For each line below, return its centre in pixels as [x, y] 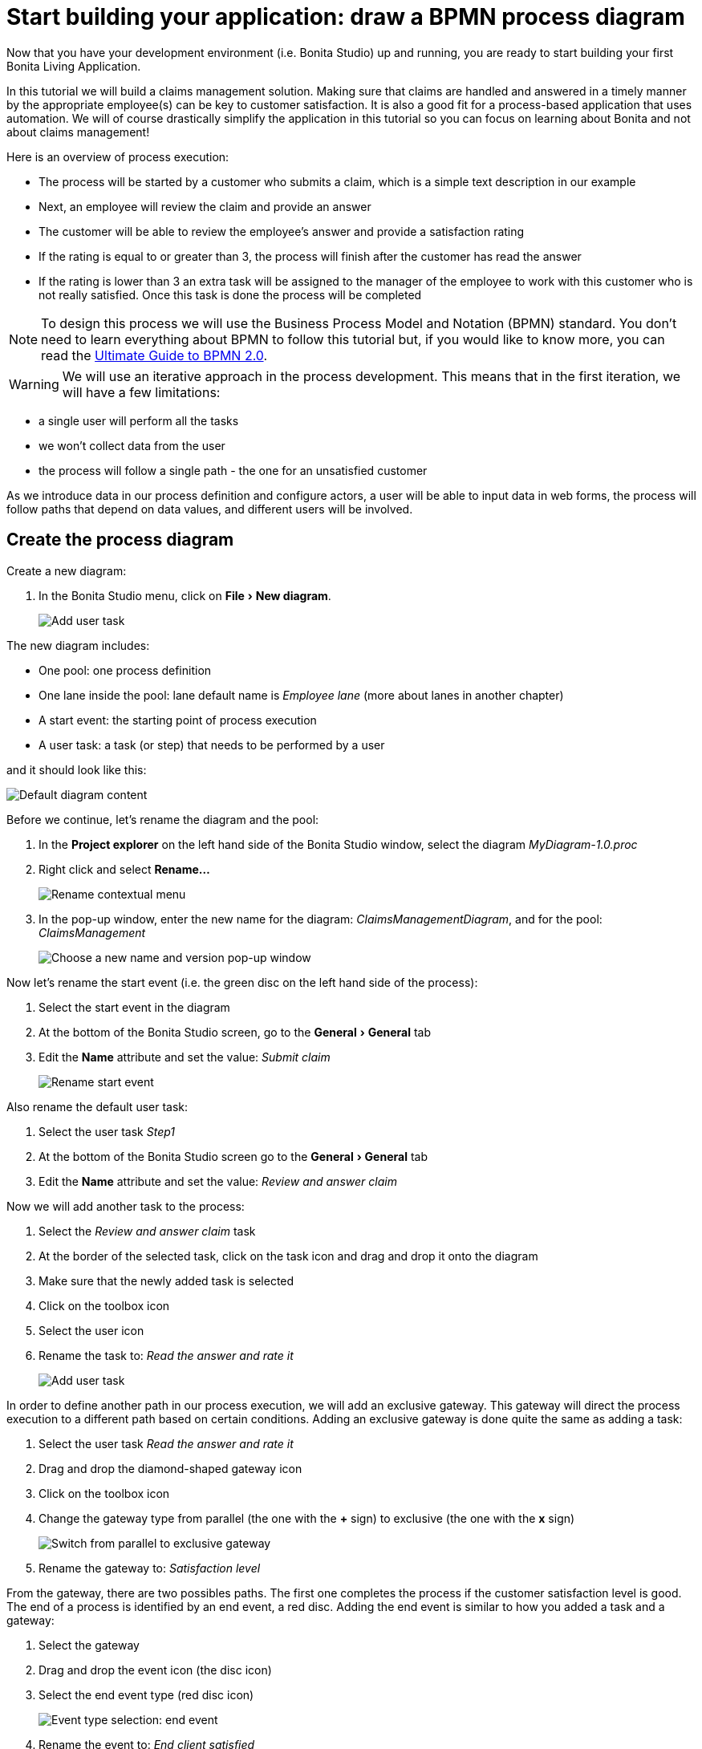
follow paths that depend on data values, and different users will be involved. [210, 509]
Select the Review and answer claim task [147, 1231]
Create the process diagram [120, 540]
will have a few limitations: [141, 392]
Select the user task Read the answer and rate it [166, 1443]
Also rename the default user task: [97, 1106]
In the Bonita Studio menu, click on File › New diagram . [185, 595]
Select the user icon [91, 1330]
